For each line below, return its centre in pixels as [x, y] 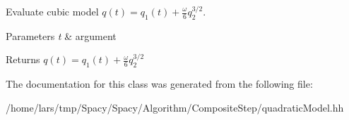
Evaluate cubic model [52, 11]
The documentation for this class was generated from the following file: [159, 84]
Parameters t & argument [61, 35]
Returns [23, 59]
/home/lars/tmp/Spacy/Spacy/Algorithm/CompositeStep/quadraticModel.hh [175, 107]
